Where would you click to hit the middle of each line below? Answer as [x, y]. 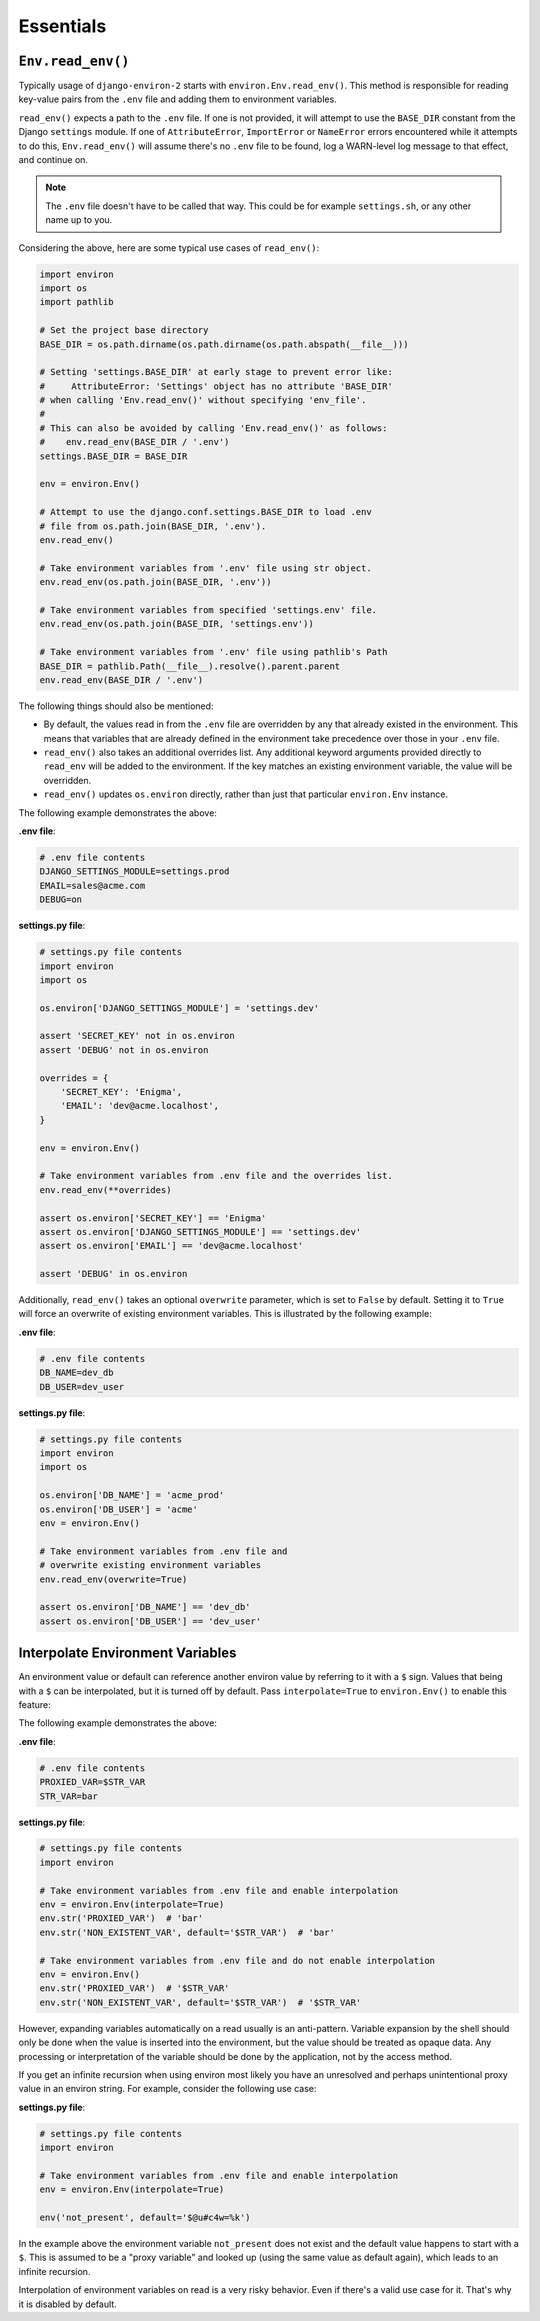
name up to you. [79, 220]
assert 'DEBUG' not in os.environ [124, 1049]
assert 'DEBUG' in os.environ [113, 1274]
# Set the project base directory [124, 330]
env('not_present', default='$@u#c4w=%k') [145, 2218]
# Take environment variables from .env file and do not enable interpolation [237, 1960]
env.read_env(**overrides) [105, 1189]
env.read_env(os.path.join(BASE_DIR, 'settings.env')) [176, 624]
